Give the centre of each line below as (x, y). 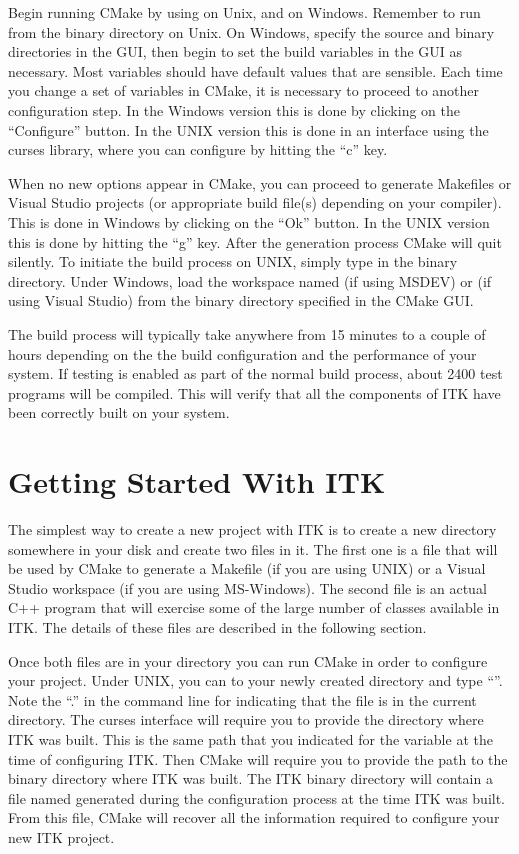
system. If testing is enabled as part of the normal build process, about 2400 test (255, 373)
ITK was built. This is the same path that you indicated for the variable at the (250, 738)
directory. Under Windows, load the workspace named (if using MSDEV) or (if (250, 280)
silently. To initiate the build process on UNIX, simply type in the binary (233, 261)
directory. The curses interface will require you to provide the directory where (246, 719)
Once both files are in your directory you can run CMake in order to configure (248, 660)
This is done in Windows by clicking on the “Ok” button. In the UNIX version (249, 221)
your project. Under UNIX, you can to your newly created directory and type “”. (255, 680)
